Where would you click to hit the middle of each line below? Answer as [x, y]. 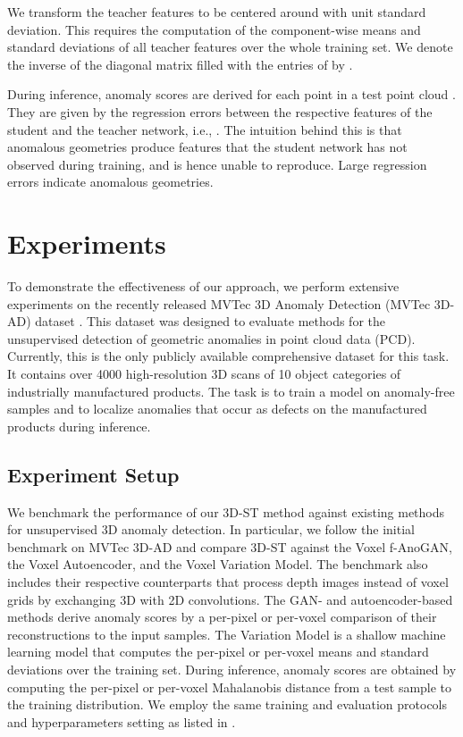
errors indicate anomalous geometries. [110, 182]
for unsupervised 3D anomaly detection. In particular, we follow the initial [211, 529]
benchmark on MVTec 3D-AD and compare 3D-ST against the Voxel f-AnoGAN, [230, 546]
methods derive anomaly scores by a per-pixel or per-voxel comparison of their [222, 617]
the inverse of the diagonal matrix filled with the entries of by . [180, 64]
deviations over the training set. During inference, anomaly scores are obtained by [232, 669]
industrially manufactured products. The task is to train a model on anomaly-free [231, 391]
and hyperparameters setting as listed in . [122, 721]
